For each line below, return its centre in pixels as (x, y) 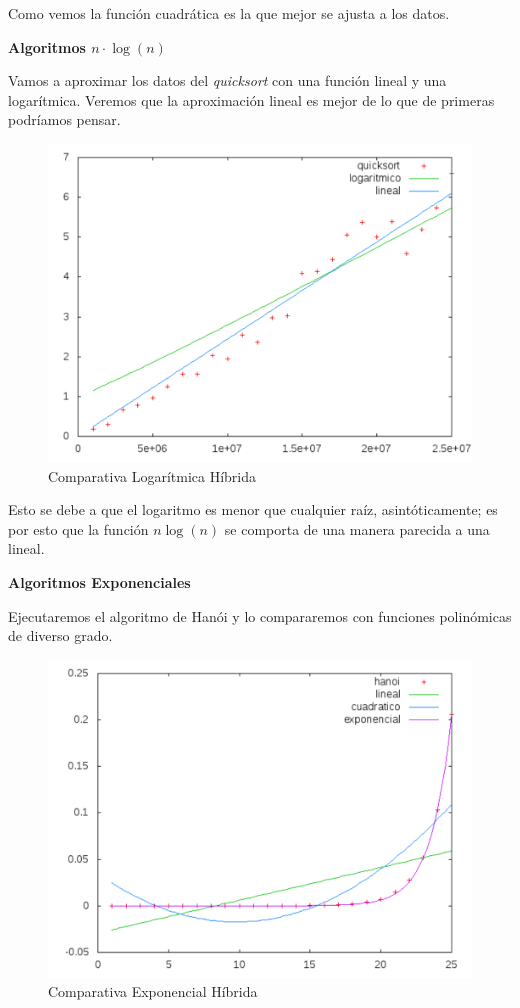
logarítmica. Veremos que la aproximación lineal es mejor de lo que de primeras (251, 99)
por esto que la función (78, 528)
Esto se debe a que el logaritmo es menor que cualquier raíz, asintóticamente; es (253, 509)
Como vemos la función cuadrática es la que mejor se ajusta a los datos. (229, 13)
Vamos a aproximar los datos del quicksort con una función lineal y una (227, 80)
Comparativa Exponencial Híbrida (153, 991)
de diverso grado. (60, 635)
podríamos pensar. (64, 119)
